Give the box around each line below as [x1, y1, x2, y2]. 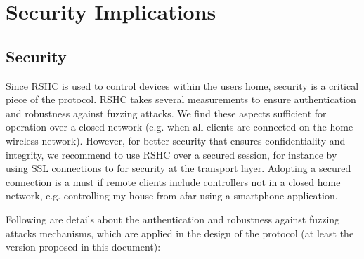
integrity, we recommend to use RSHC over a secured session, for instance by [6, 147, 337, 161]
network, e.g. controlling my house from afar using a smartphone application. [6, 188, 338, 203]
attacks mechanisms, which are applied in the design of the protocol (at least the [6, 225, 354, 240]
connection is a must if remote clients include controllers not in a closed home [6, 174, 341, 189]
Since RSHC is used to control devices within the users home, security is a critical [6, 78, 359, 93]
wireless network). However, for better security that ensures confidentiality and [6, 133, 346, 147]
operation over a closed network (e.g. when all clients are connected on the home [6, 119, 353, 134]
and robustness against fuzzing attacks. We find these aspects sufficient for [6, 105, 327, 120]
